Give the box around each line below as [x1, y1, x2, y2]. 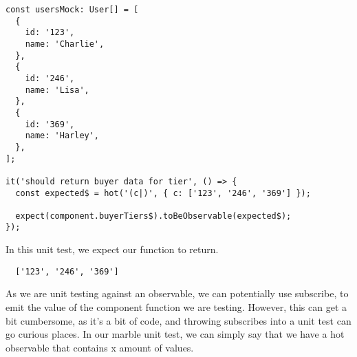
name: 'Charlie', [25, 39, 105, 49]
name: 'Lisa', [25, 85, 89, 95]
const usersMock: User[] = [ [6, 5, 139, 14]
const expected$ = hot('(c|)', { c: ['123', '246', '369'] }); [15, 188, 311, 198]
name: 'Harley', [25, 131, 100, 141]
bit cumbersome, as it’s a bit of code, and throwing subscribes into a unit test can [6, 313, 351, 327]
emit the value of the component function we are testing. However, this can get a [6, 299, 347, 314]
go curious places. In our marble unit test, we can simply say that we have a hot [6, 327, 345, 341]
